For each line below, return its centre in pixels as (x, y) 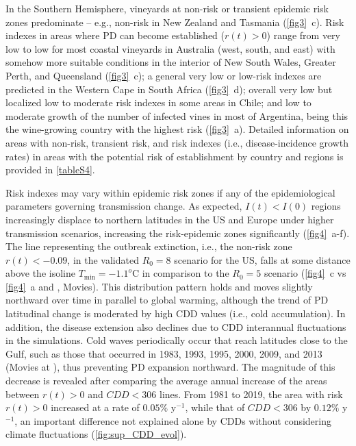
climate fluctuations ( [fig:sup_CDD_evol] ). (96, 434)
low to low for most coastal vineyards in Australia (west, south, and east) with (170, 48)
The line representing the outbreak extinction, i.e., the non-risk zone (149, 246)
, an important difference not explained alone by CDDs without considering (173, 420)
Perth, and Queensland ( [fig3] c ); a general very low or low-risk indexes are (164, 75)
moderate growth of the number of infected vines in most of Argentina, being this (177, 115)
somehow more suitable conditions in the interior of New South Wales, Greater (171, 62)
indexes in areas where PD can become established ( (115, 35)
